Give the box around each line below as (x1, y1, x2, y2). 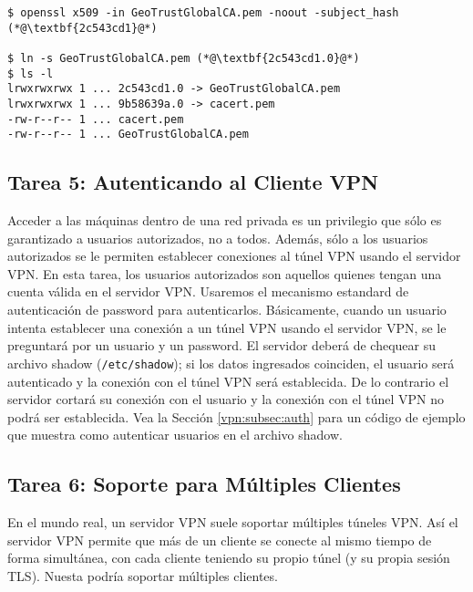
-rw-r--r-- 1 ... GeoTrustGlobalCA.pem (7, 128, 249, 141)
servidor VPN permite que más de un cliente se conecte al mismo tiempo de (7, 530, 432, 549)
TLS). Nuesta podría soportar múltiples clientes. (7, 566, 278, 585)
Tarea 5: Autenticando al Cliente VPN (7, 168, 379, 196)
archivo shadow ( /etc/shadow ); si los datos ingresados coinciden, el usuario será (7, 353, 455, 372)
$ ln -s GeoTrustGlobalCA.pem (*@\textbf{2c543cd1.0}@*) (7, 51, 360, 65)
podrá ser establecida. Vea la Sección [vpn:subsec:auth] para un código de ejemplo (7, 407, 466, 426)
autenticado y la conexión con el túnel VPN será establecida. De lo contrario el (7, 371, 449, 390)
